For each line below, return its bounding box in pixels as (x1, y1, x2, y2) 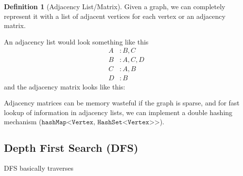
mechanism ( (4, 117, 42, 127)
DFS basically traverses (4, 163, 74, 173)
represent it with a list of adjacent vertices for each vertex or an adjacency (4, 11, 226, 21)
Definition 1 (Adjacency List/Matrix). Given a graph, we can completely (4, 1, 226, 11)
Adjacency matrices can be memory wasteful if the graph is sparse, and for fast (4, 98, 240, 108)
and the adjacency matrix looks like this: (4, 81, 125, 91)
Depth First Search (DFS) (4, 140, 139, 155)
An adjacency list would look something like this (4, 36, 149, 46)
